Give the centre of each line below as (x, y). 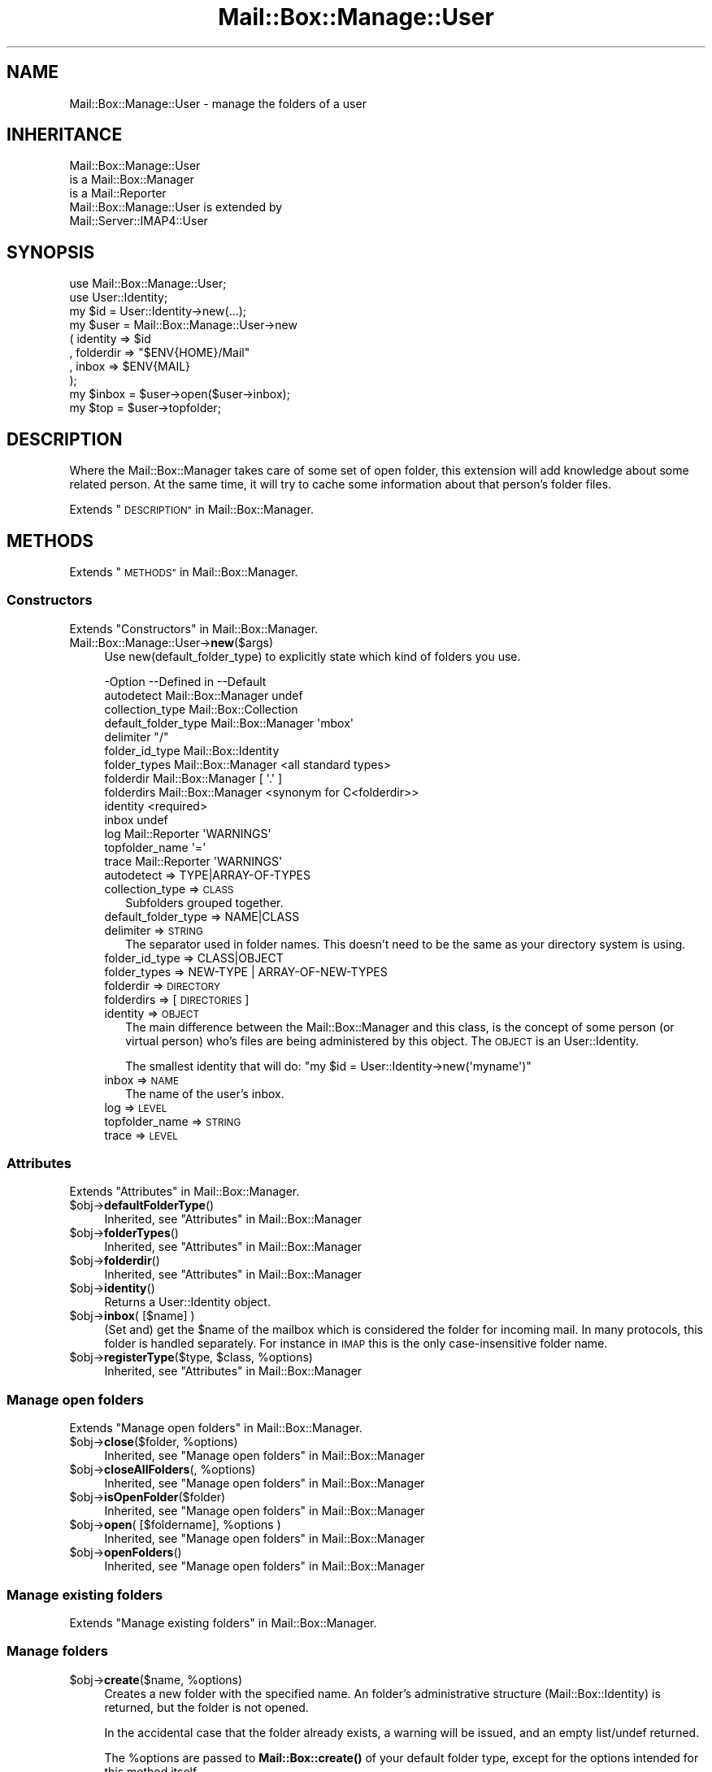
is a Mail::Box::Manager (132, 180)
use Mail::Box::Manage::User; (148, 284)
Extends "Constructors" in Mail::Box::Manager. (194, 628)
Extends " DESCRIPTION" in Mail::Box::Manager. (191, 510)
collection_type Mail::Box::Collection (201, 709)
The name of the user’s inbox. (205, 1093)
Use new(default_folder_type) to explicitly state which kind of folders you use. (313, 656)
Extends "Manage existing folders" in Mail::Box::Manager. (223, 1622)
